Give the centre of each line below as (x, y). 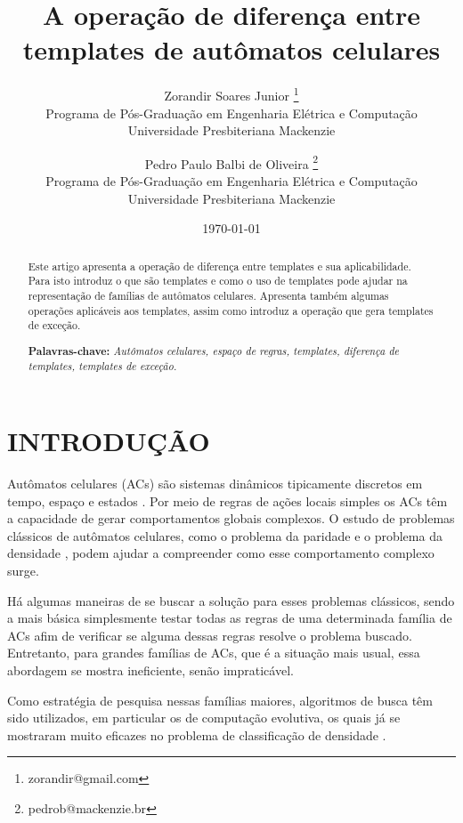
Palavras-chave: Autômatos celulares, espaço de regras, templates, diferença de (214, 351)
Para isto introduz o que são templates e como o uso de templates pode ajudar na (218, 281)
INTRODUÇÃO (109, 441)
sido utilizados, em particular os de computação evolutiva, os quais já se (204, 718)
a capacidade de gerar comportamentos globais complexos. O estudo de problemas (231, 518)
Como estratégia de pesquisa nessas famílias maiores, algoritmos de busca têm (220, 700)
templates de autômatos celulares (231, 49)
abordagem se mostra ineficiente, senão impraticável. (150, 670)
